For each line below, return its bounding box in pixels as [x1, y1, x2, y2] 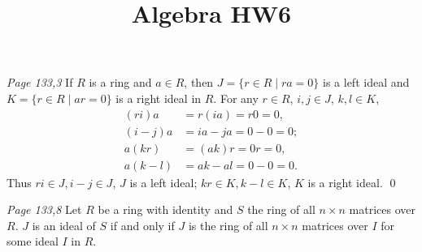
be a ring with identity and [98, 201, 233, 218]
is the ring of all [188, 216, 268, 233]
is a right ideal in [115, 89, 202, 106]
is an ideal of [32, 216, 96, 233]
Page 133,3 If [7, 74, 73, 91]
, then [184, 74, 214, 91]
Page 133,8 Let [7, 201, 82, 218]
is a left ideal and [323, 74, 410, 91]
